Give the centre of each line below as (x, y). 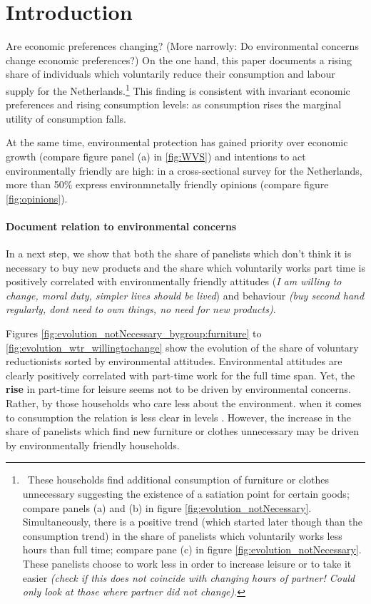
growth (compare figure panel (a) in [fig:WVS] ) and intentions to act (156, 156)
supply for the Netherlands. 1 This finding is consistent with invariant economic (178, 89)
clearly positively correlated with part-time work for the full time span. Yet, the (181, 375)
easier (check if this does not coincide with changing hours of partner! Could (189, 577)
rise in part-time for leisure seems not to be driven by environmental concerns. (178, 389)
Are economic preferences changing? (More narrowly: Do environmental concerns (182, 46)
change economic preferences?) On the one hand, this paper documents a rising (179, 60)
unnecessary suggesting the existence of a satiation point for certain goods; (186, 494)
